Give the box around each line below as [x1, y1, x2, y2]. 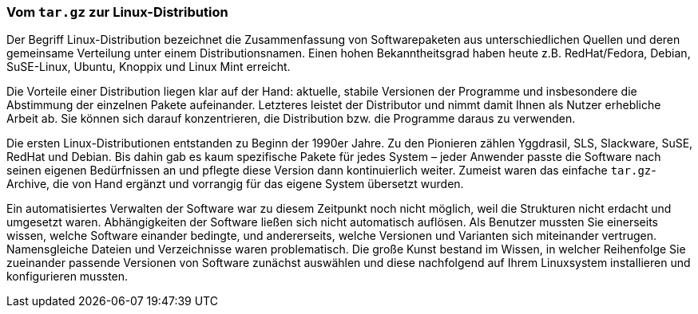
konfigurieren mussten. [6, 269, 129, 284]
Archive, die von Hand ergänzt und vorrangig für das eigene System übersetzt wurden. [6, 177, 464, 191]
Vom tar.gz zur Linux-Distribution [6, 4, 228, 20]
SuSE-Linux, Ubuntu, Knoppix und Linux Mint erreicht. [6, 60, 291, 74]
